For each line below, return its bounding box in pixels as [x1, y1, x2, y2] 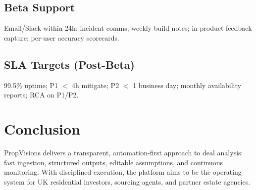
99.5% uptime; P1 [4, 80, 58, 90]
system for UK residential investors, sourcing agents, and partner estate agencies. [4, 176, 251, 187]
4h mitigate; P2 [72, 80, 119, 90]
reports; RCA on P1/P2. [4, 90, 79, 100]
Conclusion [4, 118, 81, 139]
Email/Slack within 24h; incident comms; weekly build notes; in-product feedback [4, 23, 252, 33]
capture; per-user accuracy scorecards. [4, 32, 120, 43]
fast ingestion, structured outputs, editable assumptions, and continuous [4, 157, 223, 167]
